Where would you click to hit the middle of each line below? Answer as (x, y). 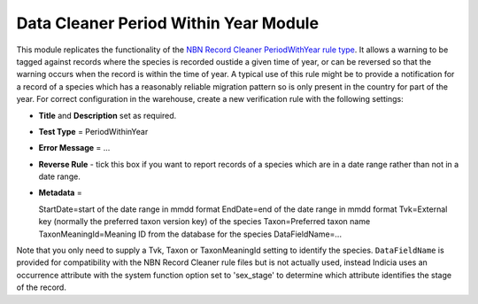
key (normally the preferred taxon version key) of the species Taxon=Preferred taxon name (204, 222)
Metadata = (61, 193)
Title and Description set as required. (108, 115)
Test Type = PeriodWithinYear (93, 131)
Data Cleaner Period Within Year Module (167, 23)
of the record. (41, 287)
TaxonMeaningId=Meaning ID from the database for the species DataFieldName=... (190, 234)
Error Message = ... (74, 148)
